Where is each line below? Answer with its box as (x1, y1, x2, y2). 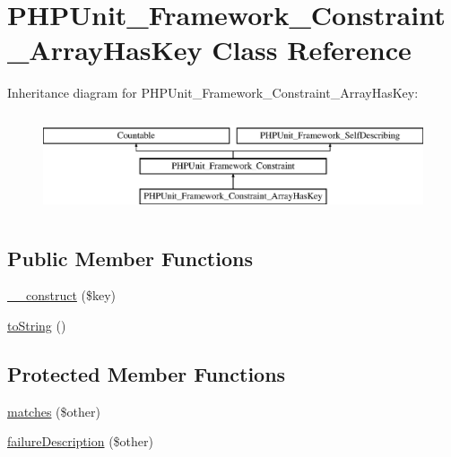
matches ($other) (7, 401, 100, 420)
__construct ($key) (7, 286, 117, 305)
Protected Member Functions (7, 360, 286, 388)
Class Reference (212, 31, 412, 68)
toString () (7, 316, 66, 335)
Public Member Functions (7, 244, 253, 272)
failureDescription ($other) (7, 432, 153, 451)
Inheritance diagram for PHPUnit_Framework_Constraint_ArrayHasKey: (7, 83, 419, 102)
